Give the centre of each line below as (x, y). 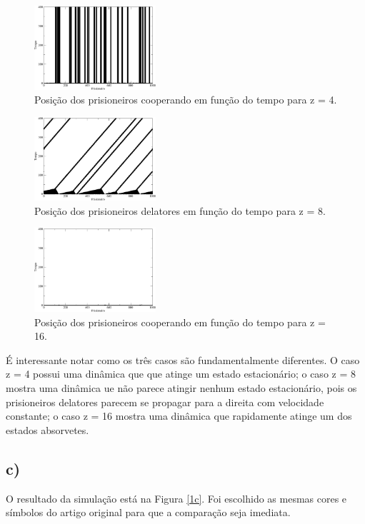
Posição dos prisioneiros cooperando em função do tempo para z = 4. (186, 100)
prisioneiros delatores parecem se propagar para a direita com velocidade (165, 402)
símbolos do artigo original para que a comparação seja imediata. (148, 512)
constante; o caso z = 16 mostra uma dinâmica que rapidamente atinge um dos (179, 416)
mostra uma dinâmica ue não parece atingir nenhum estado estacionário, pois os (181, 387)
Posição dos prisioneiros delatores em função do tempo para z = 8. (180, 210)
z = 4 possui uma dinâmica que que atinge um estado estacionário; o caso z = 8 (181, 374)
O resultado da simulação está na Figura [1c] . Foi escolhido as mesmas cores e (176, 498)
